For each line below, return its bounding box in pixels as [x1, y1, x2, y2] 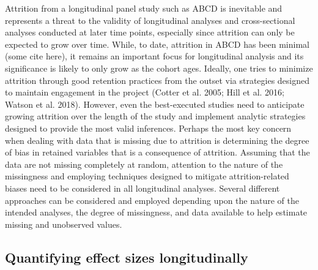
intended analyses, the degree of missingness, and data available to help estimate [5, 206, 308, 219]
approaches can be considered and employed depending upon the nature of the [5, 193, 299, 206]
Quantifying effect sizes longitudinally [5, 247, 248, 266]
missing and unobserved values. [5, 217, 122, 230]
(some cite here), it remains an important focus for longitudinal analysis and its [5, 50, 304, 62]
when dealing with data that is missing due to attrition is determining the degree [5, 133, 309, 146]
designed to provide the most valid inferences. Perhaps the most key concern [5, 121, 292, 134]
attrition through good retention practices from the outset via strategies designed [5, 73, 310, 86]
